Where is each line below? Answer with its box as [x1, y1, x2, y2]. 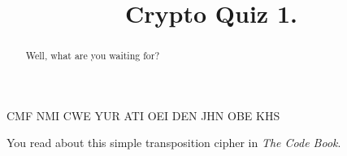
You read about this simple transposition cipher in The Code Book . [7, 134, 341, 151]
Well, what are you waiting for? [25, 49, 160, 63]
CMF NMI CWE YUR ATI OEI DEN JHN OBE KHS [7, 106, 280, 123]
